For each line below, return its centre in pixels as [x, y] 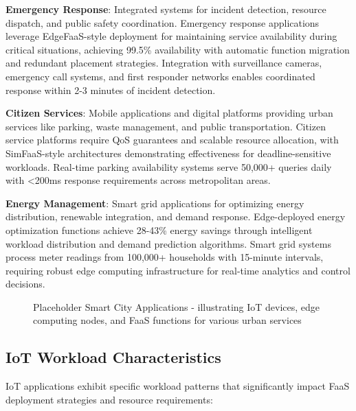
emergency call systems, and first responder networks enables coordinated [160, 76]
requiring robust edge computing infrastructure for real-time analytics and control [178, 270]
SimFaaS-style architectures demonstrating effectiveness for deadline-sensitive [168, 153]
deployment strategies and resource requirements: [109, 399]
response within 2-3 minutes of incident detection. [111, 90]
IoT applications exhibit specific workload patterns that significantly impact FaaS [178, 386]
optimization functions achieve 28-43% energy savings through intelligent [159, 230]
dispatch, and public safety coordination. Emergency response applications [163, 22]
